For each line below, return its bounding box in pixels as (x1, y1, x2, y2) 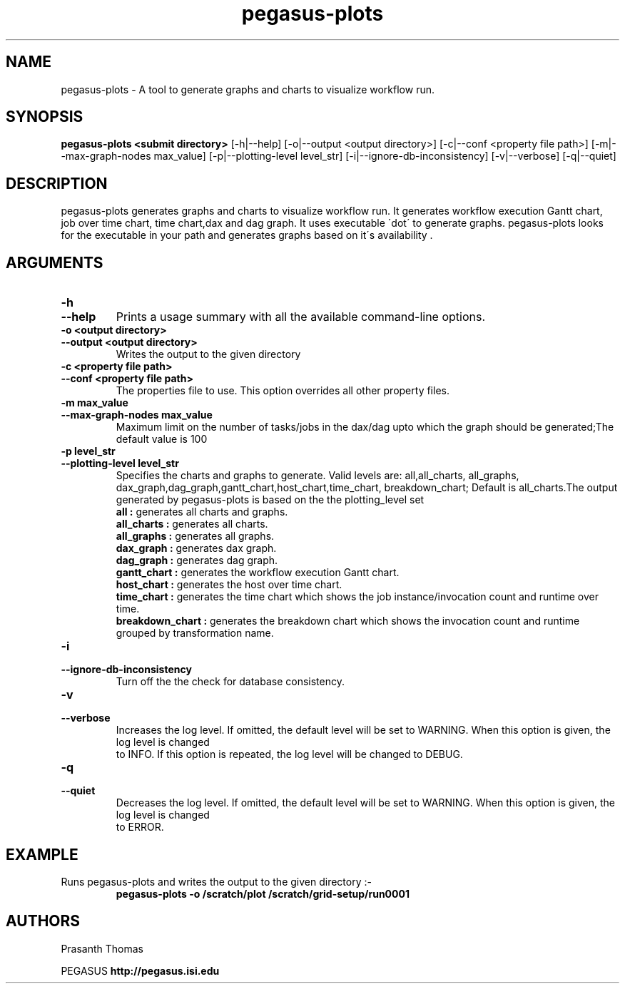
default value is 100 (116, 433, 208, 446)
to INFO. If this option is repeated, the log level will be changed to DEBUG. (116, 748, 463, 761)
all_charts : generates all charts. (116, 518, 268, 531)
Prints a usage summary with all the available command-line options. (116, 309, 486, 324)
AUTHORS (6, 912, 81, 931)
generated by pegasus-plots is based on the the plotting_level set (116, 493, 425, 506)
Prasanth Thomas (61, 942, 144, 955)
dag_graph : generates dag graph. (116, 554, 278, 567)
